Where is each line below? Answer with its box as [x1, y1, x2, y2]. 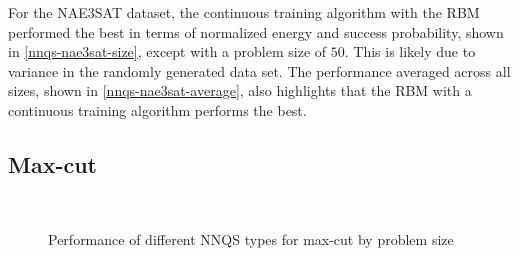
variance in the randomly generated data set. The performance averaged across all [8, 60, 511, 81]
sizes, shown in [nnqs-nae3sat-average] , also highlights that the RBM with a [8, 80, 472, 101]
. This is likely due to [344, 41, 476, 62]
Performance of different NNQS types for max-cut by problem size [48, 229, 454, 250]
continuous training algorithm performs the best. [8, 99, 307, 120]
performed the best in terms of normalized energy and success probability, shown [8, 21, 504, 42]
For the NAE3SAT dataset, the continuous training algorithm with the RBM [8, 2, 480, 22]
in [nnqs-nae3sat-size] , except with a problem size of [8, 41, 327, 62]
